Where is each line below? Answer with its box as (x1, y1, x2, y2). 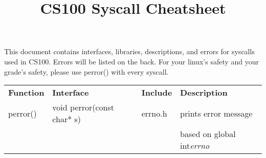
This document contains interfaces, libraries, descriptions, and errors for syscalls (4, 46, 255, 57)
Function (8, 86, 45, 99)
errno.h (141, 107, 167, 119)
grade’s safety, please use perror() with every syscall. (4, 66, 169, 77)
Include (141, 86, 172, 99)
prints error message (180, 107, 253, 119)
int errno (180, 140, 210, 152)
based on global (180, 128, 236, 140)
